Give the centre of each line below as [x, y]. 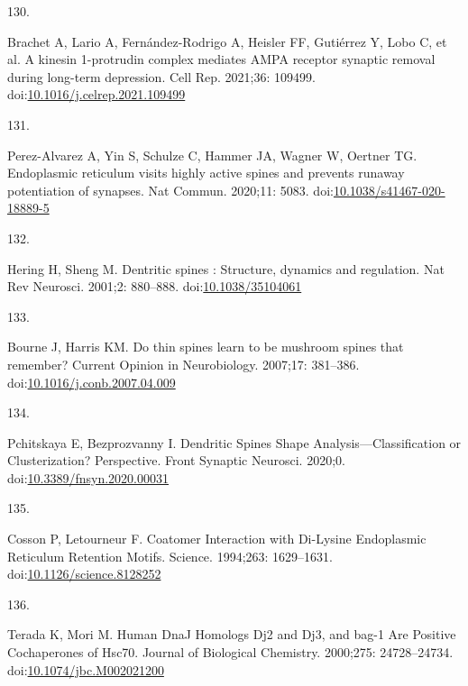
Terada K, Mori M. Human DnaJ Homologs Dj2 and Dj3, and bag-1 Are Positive [232, 634]
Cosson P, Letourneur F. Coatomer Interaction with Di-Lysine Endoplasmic [217, 539]
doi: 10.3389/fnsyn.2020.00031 [88, 477]
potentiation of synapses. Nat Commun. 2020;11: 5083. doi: [170, 190]
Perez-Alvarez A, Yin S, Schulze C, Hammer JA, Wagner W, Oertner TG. [212, 155]
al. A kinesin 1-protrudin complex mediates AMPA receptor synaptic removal [221, 59]
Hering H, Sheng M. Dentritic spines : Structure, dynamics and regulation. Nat [226, 268]
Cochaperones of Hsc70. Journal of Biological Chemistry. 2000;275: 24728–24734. [230, 652]
